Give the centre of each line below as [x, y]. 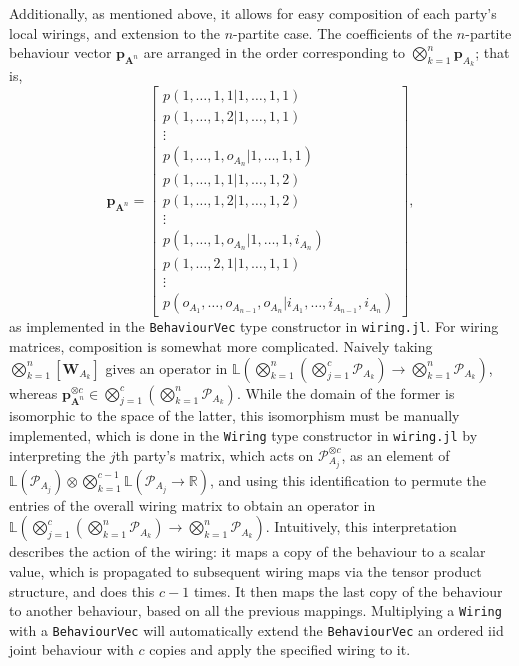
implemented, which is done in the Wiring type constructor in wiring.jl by [243, 434]
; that [492, 52]
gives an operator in [166, 367]
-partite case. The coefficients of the [343, 32]
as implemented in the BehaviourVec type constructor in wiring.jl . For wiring [254, 326]
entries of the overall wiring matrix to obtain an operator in [192, 504]
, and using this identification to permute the [348, 479]
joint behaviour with [71, 649]
